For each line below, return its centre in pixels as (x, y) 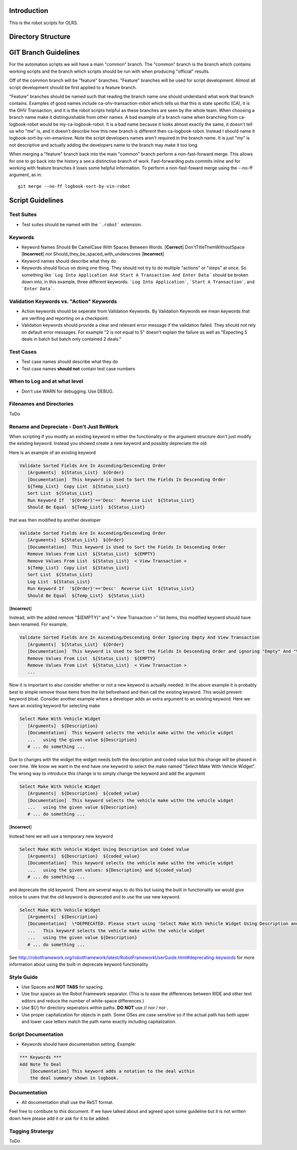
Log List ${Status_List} (59, 581)
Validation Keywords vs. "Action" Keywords (63, 301)
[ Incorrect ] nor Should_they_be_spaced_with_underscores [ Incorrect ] (93, 254)
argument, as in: (25, 175)
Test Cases (23, 351)
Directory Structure (40, 37)
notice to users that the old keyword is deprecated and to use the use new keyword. (95, 897)
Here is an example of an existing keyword (52, 452)
